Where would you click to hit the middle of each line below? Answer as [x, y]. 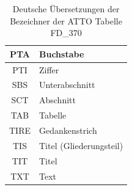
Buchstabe [62, 53]
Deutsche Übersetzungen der [66, 9]
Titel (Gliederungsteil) [81, 145]
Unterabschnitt [67, 85]
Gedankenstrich [68, 130]
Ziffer [49, 69]
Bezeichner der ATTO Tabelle [66, 20]
